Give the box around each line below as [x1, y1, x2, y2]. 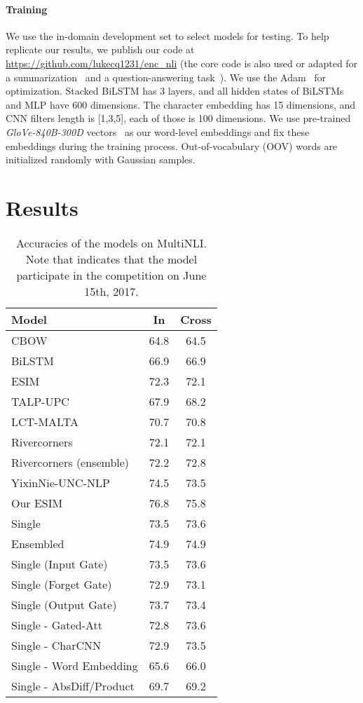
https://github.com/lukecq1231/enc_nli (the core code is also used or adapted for [6, 55, 358, 70]
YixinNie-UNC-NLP [11, 474, 110, 491]
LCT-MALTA [11, 413, 79, 430]
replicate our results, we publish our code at [6, 42, 195, 57]
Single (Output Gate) [11, 596, 117, 613]
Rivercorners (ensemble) [11, 453, 130, 470]
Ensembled [11, 535, 64, 552]
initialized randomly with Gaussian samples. [6, 152, 196, 167]
